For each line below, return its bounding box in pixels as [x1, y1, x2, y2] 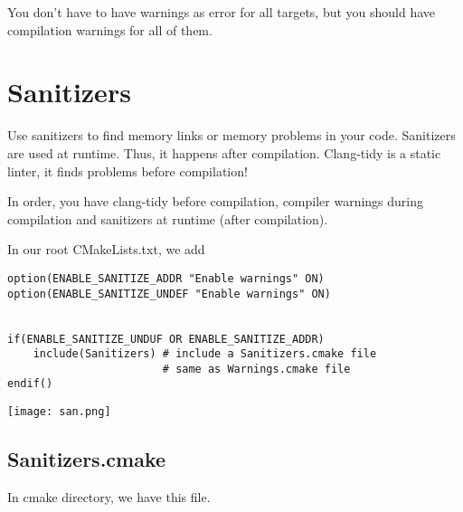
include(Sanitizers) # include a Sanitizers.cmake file [33, 347, 377, 361]
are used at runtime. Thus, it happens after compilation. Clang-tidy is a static [7, 143, 441, 162]
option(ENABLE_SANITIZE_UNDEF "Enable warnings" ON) [7, 287, 331, 300]
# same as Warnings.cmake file [162, 362, 351, 375]
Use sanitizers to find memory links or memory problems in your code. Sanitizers [7, 126, 456, 145]
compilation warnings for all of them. [7, 20, 213, 39]
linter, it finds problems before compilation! [7, 161, 248, 180]
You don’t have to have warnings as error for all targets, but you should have [7, 3, 436, 21]
